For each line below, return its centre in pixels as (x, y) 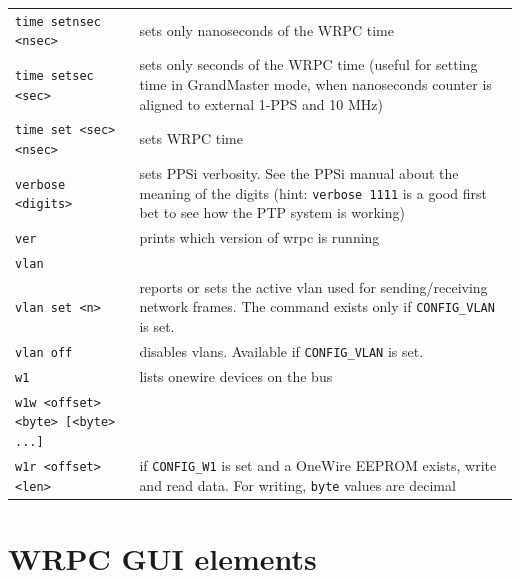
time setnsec (58, 21)
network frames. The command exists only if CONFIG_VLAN (317, 306)
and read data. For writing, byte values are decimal (297, 484)
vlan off (44, 352)
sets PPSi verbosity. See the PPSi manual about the (299, 172)
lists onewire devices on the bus (236, 375)
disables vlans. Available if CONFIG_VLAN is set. (281, 350)
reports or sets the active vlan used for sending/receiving (313, 286)
